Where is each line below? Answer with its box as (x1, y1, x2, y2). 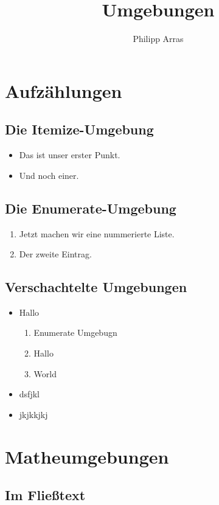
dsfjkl (19, 388, 40, 400)
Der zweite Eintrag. (19, 248, 92, 260)
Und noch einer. (19, 169, 79, 181)
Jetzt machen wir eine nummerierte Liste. (19, 227, 175, 240)
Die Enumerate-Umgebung (5, 198, 176, 217)
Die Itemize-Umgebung (5, 120, 154, 139)
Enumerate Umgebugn (33, 326, 117, 339)
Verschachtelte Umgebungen (5, 277, 187, 296)
